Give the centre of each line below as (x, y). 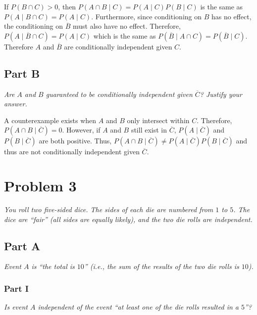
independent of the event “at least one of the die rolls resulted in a (138, 307)
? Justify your (221, 94)
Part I (16, 288)
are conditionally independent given (118, 46)
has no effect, (231, 16)
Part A (22, 246)
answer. (16, 104)
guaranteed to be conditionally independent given (119, 94)
